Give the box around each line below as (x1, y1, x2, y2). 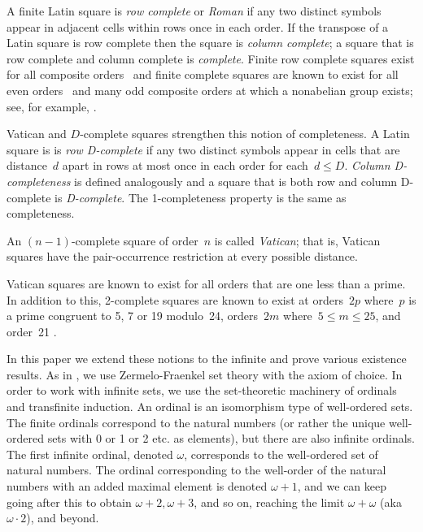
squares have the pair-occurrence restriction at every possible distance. (7, 248, 358, 265)
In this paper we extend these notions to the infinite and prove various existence (7, 350, 407, 367)
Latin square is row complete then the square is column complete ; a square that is (7, 34, 414, 51)
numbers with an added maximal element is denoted (7, 478, 268, 495)
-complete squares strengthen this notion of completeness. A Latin (80, 125, 410, 142)
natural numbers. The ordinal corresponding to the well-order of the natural (7, 461, 386, 478)
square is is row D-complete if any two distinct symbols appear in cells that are (7, 141, 400, 158)
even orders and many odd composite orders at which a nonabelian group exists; (7, 81, 413, 98)
